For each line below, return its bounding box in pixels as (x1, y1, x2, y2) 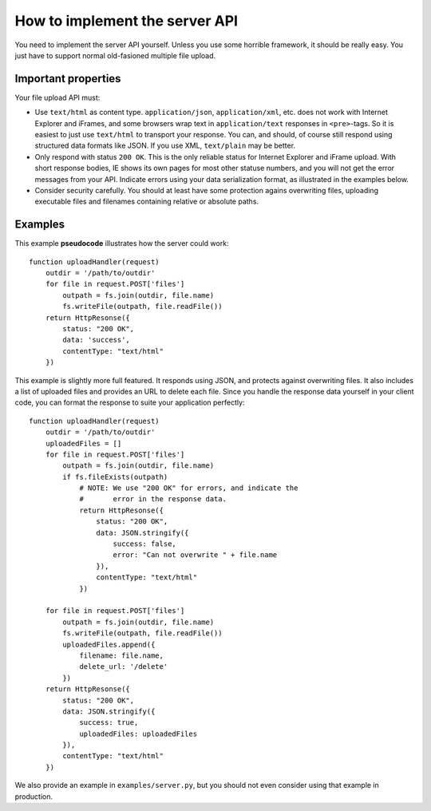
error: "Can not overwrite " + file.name (113, 551, 278, 560)
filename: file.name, (79, 651, 164, 660)
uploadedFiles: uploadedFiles (79, 729, 198, 738)
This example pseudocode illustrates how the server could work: (14, 239, 229, 248)
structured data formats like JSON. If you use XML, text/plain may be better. (34, 140, 295, 151)
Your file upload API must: (14, 93, 101, 102)
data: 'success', (62, 335, 131, 345)
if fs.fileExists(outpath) (62, 472, 168, 481)
